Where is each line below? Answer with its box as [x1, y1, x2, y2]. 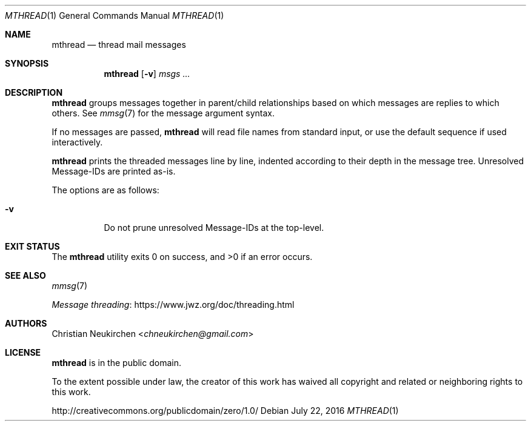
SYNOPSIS [5, 58, 49, 68]
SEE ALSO [5, 270, 46, 281]
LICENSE [5, 347, 41, 358]
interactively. [52, 137, 103, 147]
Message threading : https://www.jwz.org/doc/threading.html [52, 299, 295, 310]
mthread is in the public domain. [52, 358, 181, 368]
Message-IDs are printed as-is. [52, 166, 176, 176]
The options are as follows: [52, 185, 159, 195]
